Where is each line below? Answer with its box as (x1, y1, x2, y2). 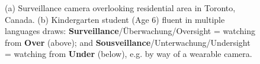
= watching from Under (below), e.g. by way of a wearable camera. (5, 48, 252, 60)
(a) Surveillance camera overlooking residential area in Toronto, (5, 2, 236, 14)
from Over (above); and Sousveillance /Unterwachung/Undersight (5, 36, 251, 48)
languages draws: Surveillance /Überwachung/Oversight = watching (5, 25, 255, 37)
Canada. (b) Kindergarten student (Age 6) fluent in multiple (5, 13, 225, 25)
